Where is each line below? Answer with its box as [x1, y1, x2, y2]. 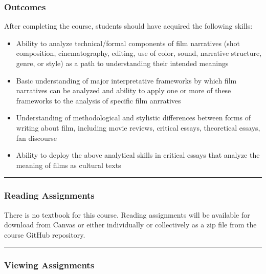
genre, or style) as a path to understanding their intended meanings [16, 58, 229, 68]
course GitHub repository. [4, 229, 85, 240]
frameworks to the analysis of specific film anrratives [16, 95, 181, 106]
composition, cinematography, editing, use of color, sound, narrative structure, [16, 48, 262, 58]
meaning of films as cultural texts [16, 159, 121, 170]
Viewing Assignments [4, 259, 95, 271]
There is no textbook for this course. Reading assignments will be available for [4, 209, 250, 220]
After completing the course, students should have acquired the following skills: [4, 20, 253, 31]
